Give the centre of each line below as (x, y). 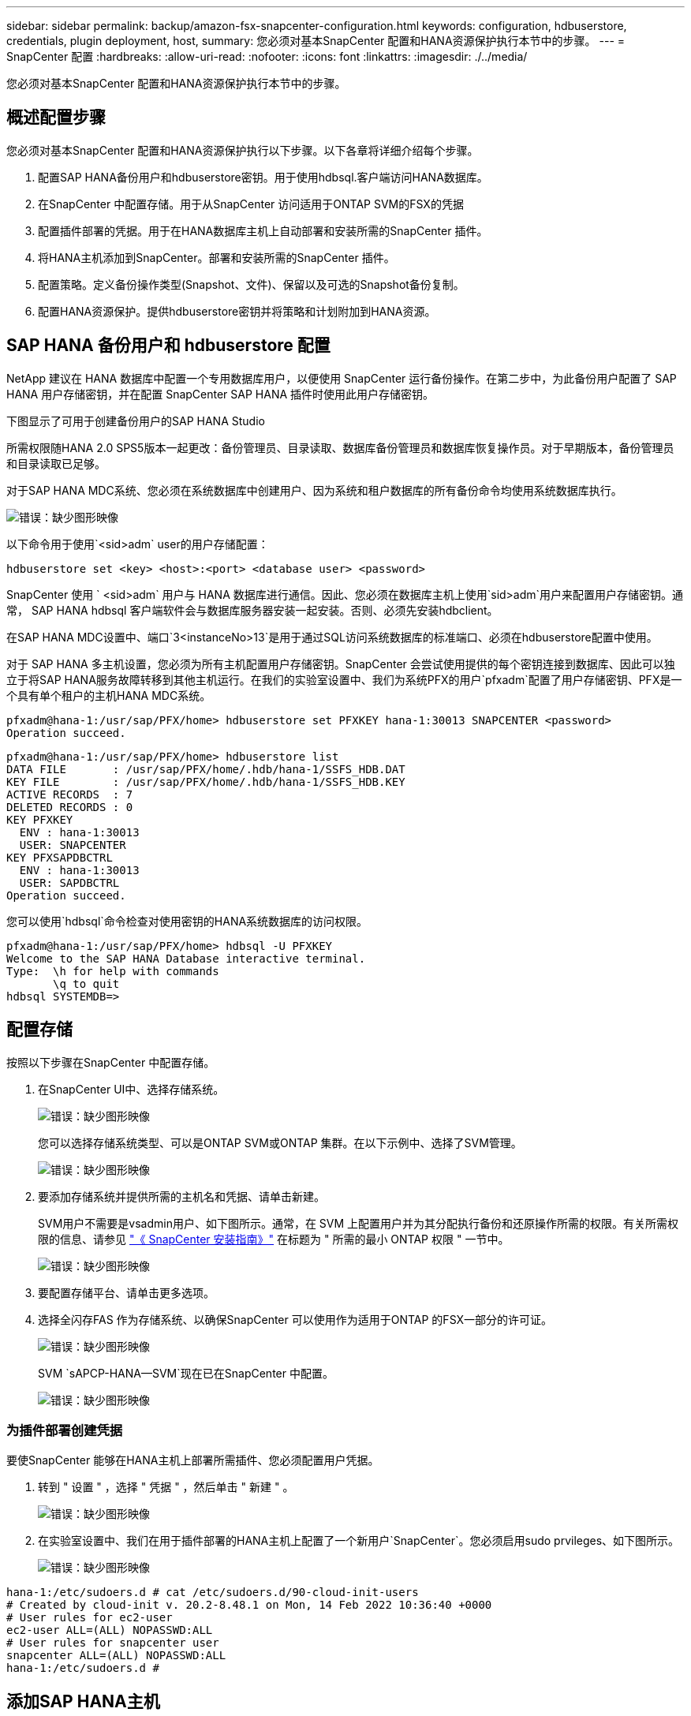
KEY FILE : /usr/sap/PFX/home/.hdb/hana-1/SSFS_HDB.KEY (206, 781)
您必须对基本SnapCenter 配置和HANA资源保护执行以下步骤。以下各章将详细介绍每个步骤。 (243, 150)
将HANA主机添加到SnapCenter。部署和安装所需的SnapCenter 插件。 (217, 257)
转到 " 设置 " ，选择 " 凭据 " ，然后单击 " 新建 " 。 (166, 1487)
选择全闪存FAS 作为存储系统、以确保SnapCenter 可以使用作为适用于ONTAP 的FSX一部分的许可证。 (295, 1319)
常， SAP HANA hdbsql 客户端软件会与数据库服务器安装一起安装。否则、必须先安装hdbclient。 (252, 610)
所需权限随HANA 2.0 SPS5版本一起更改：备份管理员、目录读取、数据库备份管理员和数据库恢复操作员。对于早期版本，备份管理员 (340, 447)
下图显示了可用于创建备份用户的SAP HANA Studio (136, 421)
